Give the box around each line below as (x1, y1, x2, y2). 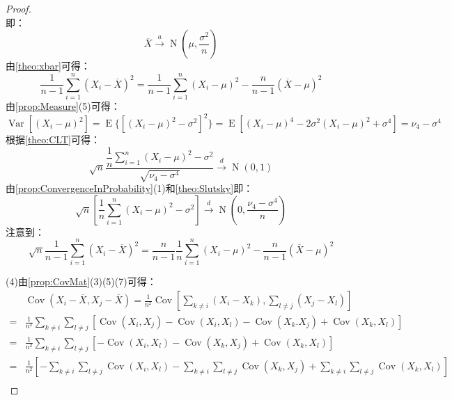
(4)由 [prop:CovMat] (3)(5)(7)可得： (6, 274, 157, 289)
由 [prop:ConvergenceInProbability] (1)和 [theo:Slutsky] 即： (6, 181, 254, 195)
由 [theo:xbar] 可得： (6, 58, 91, 73)
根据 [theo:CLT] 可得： (6, 132, 100, 146)
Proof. (6, 1, 31, 15)
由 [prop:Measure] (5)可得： (6, 98, 120, 113)
